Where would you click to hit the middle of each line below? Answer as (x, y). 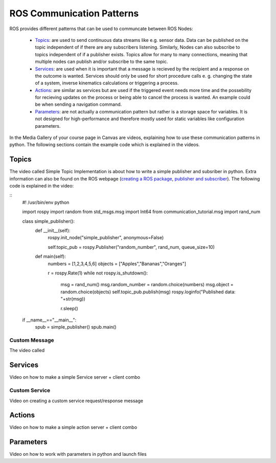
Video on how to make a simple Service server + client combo (75, 377)
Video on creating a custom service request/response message (76, 401)
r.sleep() (70, 308)
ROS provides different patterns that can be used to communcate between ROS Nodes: (101, 29)
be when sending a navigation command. (78, 104)
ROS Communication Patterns (74, 13)
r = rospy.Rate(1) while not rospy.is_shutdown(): (98, 273)
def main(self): (51, 257)
